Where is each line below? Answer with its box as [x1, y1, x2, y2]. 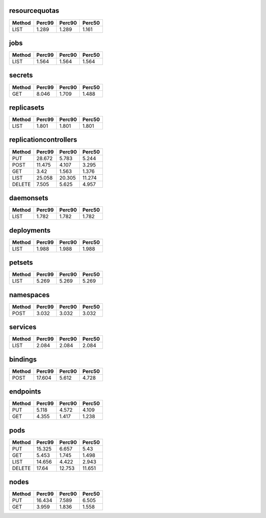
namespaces [9, 290, 50, 299]
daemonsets [9, 194, 49, 202]
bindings [9, 355, 37, 363]
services [9, 323, 37, 331]
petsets [9, 258, 33, 267]
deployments [9, 226, 51, 235]
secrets [9, 71, 33, 80]
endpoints [9, 388, 41, 396]
